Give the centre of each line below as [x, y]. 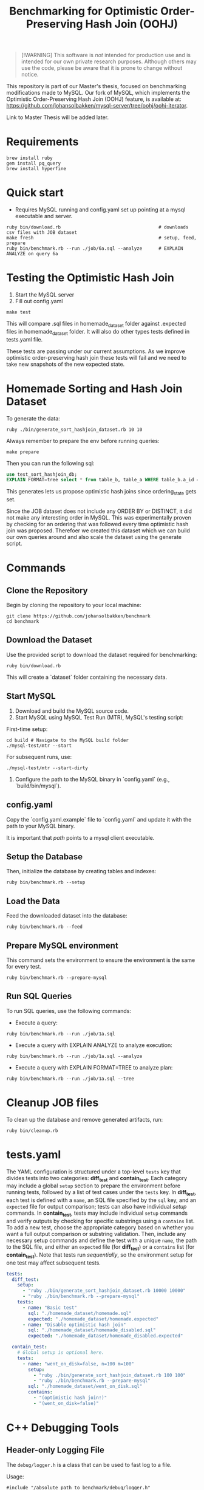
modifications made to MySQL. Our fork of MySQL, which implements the [98, 93]
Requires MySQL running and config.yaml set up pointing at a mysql [100, 210]
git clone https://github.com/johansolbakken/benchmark [78, 616]
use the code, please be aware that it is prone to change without [102, 68]
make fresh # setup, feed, [102, 238]
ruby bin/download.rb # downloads [97, 227]
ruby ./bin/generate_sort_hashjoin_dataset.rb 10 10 [74, 430]
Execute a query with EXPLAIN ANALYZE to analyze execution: [93, 1045]
